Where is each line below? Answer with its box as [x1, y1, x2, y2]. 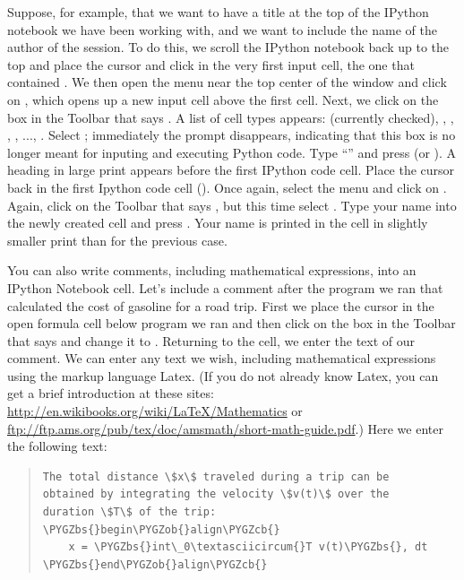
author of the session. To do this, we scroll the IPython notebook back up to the [7, 38, 449, 56]
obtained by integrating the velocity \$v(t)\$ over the [42, 488, 390, 501]
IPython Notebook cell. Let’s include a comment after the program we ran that [7, 278, 443, 297]
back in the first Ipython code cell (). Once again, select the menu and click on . [7, 177, 447, 196]
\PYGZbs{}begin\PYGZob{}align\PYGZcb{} [42, 523, 280, 536]
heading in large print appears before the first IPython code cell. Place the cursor [7, 160, 455, 179]
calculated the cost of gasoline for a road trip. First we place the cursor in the [7, 296, 434, 315]
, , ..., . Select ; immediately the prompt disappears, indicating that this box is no [7, 126, 456, 144]
